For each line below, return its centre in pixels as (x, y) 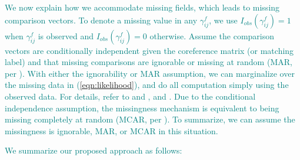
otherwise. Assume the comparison (212, 35)
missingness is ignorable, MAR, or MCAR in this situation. (111, 130)
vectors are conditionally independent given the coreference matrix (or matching (149, 50)
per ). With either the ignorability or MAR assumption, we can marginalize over (150, 73)
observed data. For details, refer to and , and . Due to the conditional (130, 96)
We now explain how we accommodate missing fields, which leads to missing (142, 7)
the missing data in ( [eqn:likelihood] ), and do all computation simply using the (147, 85)
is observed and (66, 35)
